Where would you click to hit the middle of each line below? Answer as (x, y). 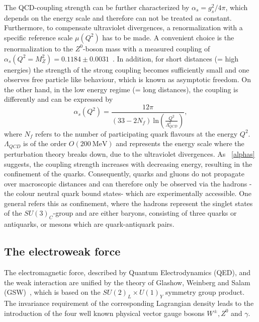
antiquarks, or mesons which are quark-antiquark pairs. (89, 224)
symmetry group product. (205, 292)
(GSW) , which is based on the (52, 292)
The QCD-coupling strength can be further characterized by (97, 7)
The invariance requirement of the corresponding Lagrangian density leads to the (129, 303)
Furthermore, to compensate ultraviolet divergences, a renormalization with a (123, 27)
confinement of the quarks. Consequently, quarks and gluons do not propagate (124, 174)
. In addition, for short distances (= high (175, 58)
